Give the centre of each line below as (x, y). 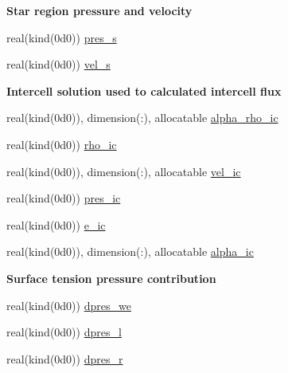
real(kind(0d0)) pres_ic (64, 198)
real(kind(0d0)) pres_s (62, 37)
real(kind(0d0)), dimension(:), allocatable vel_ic (124, 171)
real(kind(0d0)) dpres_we (69, 305)
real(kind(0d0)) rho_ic (62, 144)
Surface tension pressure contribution (111, 278)
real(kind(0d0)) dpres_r (65, 358)
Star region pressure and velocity (99, 10)
